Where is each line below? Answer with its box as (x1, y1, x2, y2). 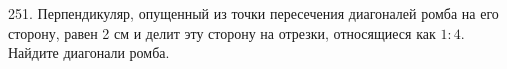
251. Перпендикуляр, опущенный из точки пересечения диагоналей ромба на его (8, 3, 499, 23)
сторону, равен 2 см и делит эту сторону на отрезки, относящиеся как (8, 22, 436, 43)
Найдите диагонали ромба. (8, 42, 170, 63)
